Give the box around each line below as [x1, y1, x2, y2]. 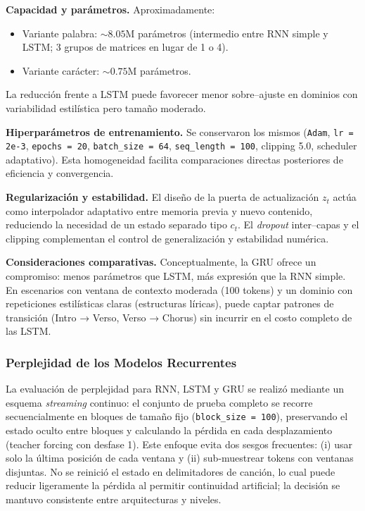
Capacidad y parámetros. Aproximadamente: [6, 2, 215, 16]
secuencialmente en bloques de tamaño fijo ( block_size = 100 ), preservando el [6, 409, 348, 424]
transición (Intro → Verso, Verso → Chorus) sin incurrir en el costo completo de [6, 309, 352, 324]
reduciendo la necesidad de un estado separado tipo [6, 217, 227, 232]
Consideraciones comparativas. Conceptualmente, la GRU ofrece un [6, 254, 316, 269]
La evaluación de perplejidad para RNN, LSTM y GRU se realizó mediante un [6, 381, 344, 396]
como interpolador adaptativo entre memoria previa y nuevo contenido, [6, 203, 313, 218]
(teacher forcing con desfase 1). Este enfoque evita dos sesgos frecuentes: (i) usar [6, 436, 352, 451]
